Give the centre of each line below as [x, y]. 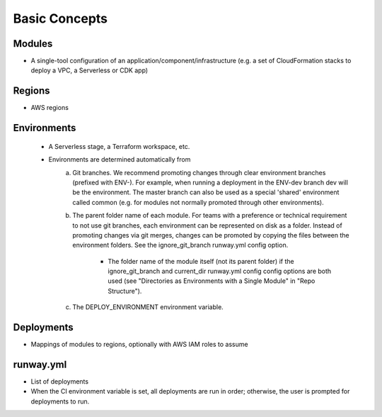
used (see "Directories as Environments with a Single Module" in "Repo [212, 281]
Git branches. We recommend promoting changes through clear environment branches [199, 172]
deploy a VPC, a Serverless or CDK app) [89, 70]
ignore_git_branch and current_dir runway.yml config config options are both [220, 271]
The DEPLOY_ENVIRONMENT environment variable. [148, 307]
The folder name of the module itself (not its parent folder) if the [201, 261]
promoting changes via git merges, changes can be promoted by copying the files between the [211, 235]
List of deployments [59, 382]
